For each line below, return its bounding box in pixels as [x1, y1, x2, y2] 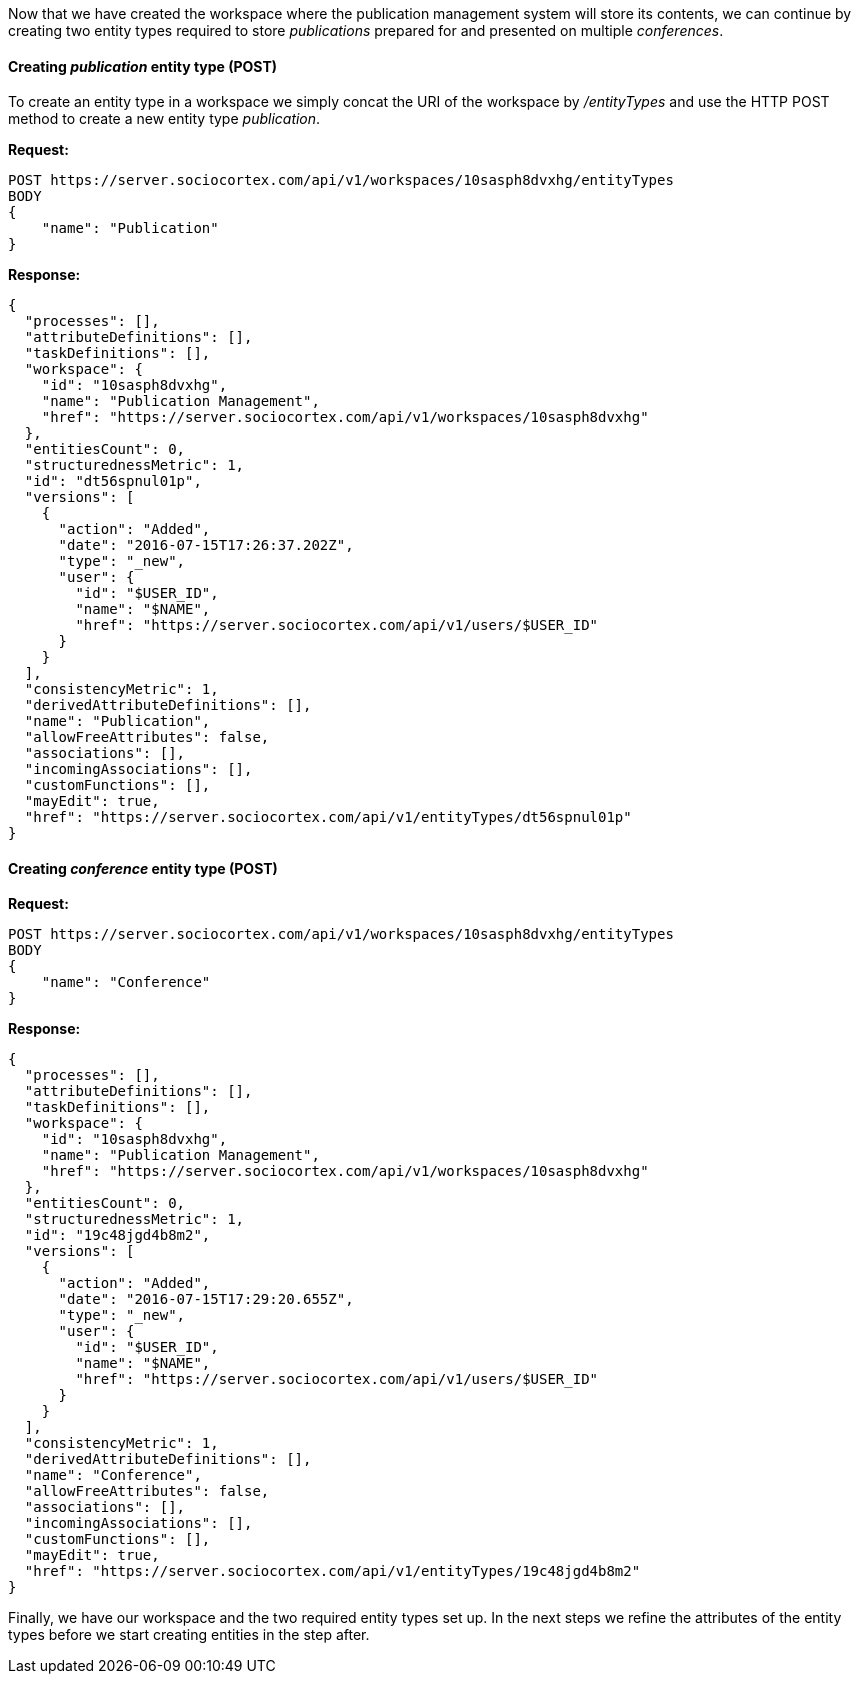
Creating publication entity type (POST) [8, 57, 278, 75]
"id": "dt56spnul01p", [24, 473, 202, 490]
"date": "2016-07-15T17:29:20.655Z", [58, 1291, 354, 1308]
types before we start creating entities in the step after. [8, 1626, 370, 1644]
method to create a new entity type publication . [8, 110, 321, 128]
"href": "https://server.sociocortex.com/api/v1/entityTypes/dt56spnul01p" [24, 809, 632, 826]
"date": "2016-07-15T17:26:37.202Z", [58, 537, 354, 554]
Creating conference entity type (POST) [8, 859, 278, 877]
